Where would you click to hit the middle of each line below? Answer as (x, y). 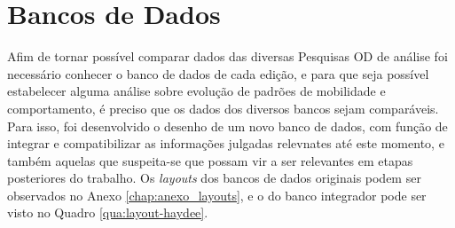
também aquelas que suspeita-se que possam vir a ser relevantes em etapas (210, 160)
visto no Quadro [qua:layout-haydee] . (108, 212)
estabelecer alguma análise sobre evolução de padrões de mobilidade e (196, 91)
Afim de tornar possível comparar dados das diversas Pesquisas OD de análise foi (227, 56)
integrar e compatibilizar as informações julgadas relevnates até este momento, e (226, 143)
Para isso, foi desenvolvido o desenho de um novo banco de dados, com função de (227, 126)
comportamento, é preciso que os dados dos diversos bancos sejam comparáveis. (223, 108)
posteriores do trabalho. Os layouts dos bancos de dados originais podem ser (214, 178)
